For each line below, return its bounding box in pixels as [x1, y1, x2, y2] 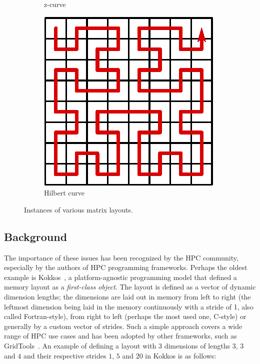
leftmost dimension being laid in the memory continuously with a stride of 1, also [4, 301, 253, 311]
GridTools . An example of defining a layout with [4, 340, 156, 350]
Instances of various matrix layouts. [24, 204, 133, 214]
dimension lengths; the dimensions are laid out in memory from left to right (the [4, 291, 251, 301]
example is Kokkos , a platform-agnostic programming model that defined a [4, 271, 237, 282]
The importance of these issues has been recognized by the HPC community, [4, 252, 238, 262]
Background [4, 228, 67, 244]
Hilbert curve [44, 187, 84, 198]
